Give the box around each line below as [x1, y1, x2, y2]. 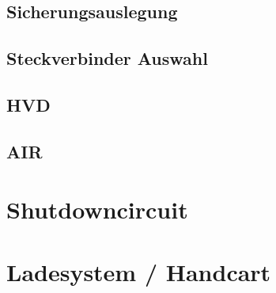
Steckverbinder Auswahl [6, 46, 208, 70]
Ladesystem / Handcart [6, 255, 271, 287]
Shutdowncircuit [6, 193, 188, 226]
